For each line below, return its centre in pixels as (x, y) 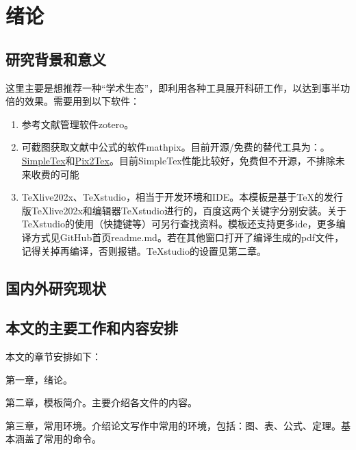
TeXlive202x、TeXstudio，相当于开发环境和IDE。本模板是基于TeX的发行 (182, 197)
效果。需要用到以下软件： (82, 101)
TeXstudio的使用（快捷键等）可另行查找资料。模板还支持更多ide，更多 (179, 224)
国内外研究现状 (56, 287)
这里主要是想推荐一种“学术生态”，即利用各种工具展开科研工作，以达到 (164, 87)
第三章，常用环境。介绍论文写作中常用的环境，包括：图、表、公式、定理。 (173, 425)
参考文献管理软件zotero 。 (78, 124)
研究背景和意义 (56, 59)
